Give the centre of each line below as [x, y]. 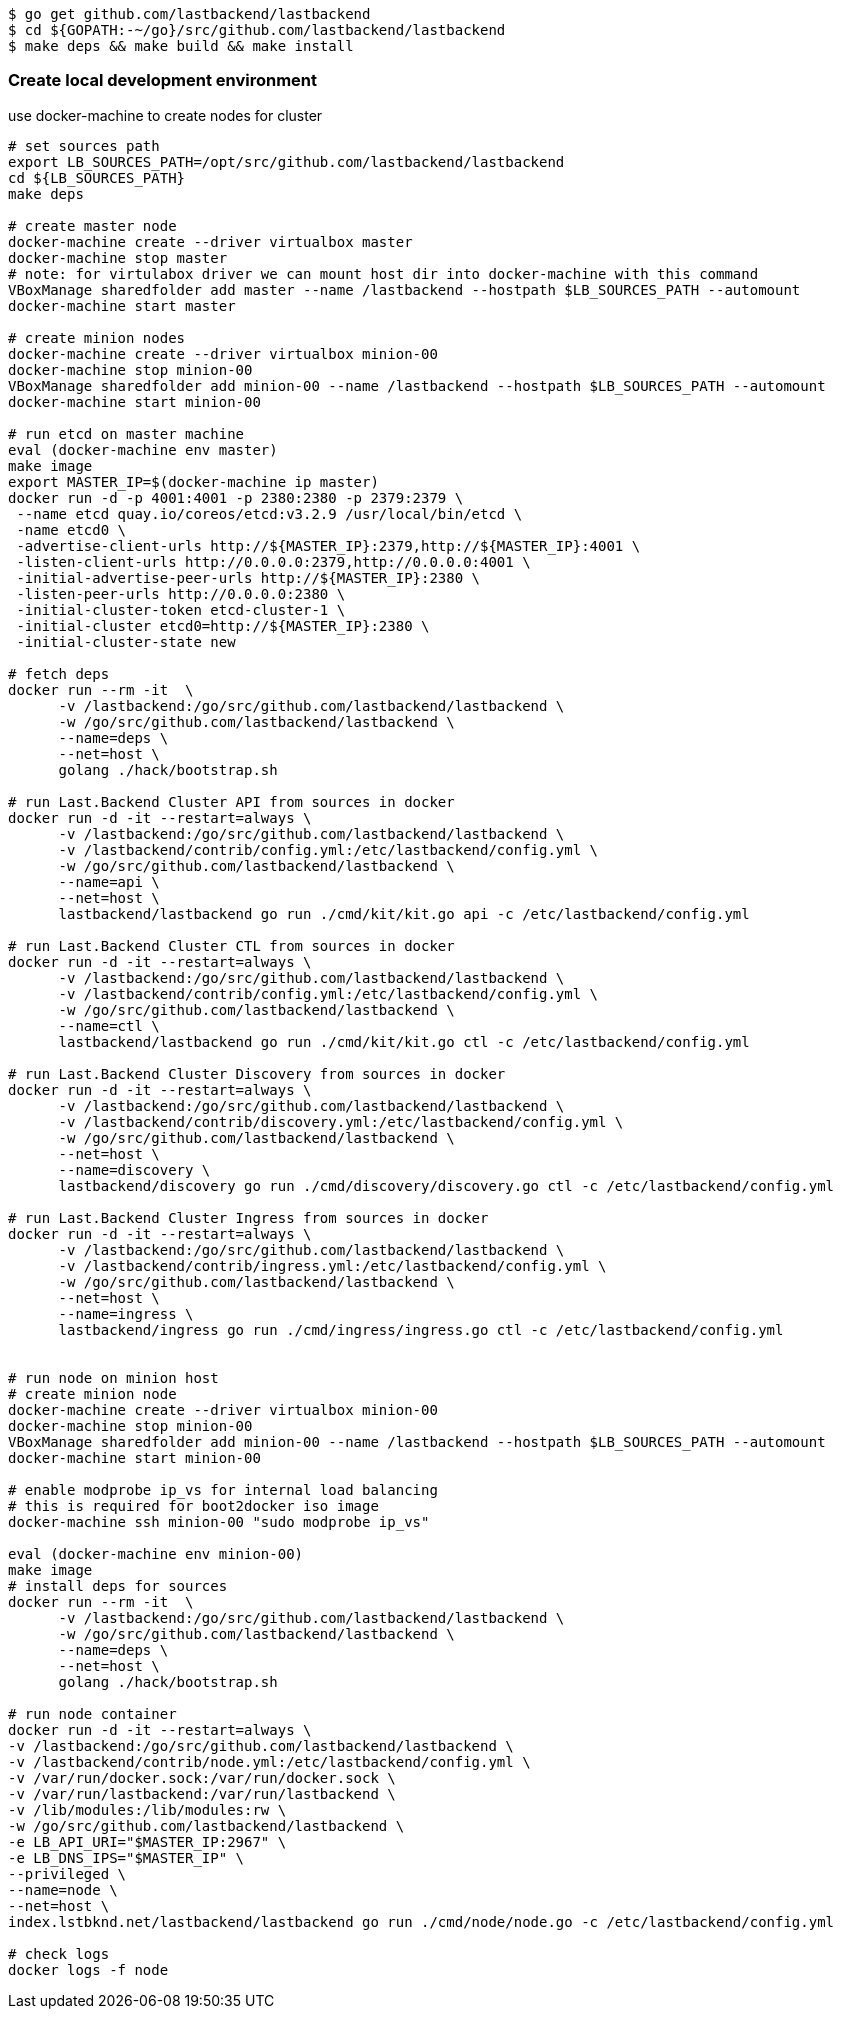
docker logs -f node [88, 1969]
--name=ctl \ [109, 1025]
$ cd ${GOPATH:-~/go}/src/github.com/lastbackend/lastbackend [257, 30]
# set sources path [84, 145]
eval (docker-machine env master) [143, 449]
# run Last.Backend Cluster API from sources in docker [231, 801]
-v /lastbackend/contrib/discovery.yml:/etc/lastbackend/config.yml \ [341, 1121]
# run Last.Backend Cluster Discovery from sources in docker [257, 1073]
